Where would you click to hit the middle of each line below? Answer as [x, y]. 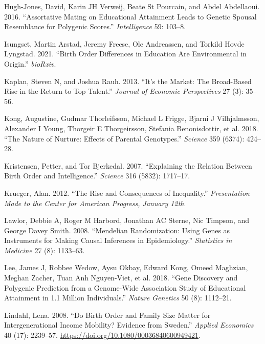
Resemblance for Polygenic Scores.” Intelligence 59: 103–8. [95, 26]
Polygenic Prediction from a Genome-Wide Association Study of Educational [125, 287]
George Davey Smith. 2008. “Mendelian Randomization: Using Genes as [117, 230]
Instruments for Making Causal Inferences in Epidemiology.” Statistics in [118, 240]
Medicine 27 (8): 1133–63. [45, 250]
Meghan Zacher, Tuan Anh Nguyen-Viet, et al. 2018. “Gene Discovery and [121, 278]
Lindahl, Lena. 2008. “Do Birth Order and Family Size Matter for [107, 315]
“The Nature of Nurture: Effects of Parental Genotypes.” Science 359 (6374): [124, 138]
